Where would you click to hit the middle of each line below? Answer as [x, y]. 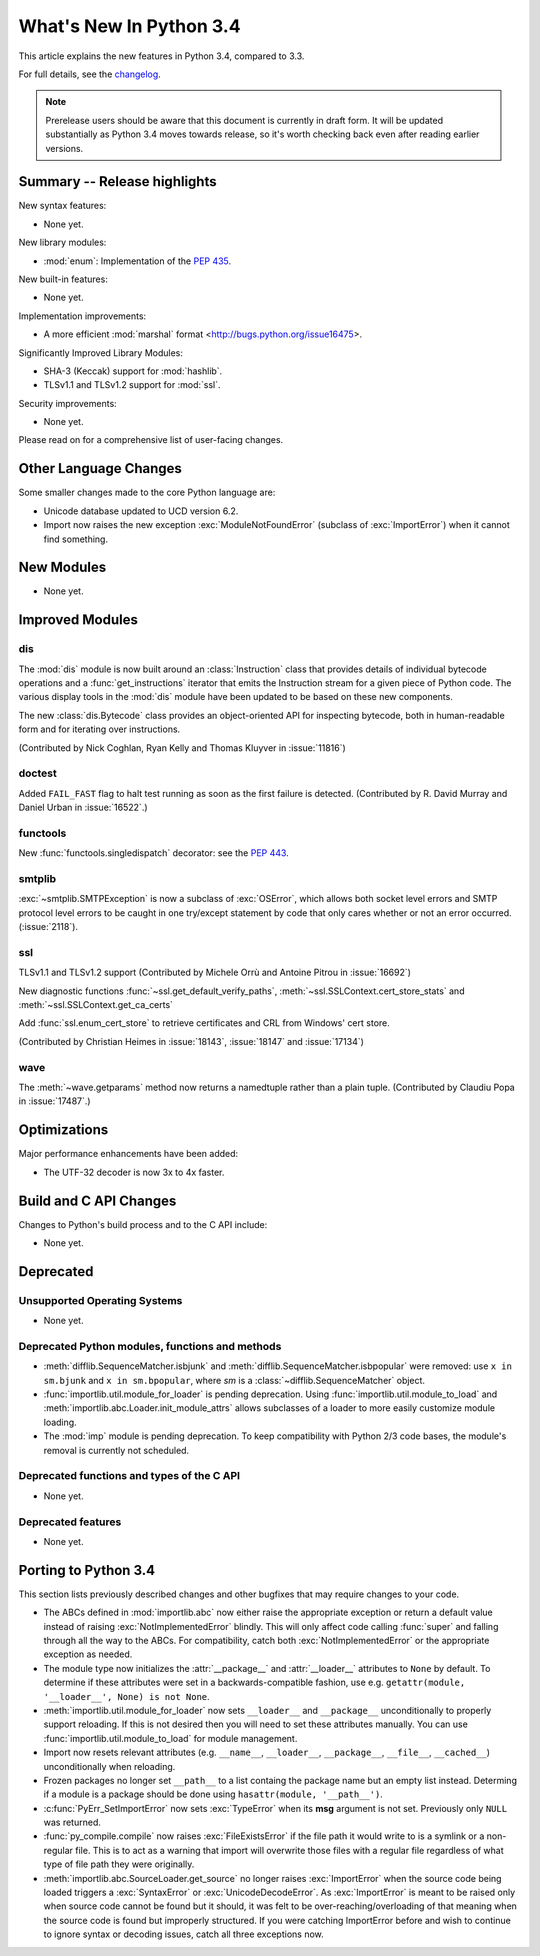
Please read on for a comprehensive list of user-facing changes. [151, 440]
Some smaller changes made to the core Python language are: [147, 492]
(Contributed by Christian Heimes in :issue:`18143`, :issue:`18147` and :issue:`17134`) [191, 1041]
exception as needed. [88, 1654]
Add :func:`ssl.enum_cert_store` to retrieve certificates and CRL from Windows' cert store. [204, 1023]
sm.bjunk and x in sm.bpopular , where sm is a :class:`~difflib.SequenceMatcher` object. [234, 1380]
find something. [76, 539]
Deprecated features [70, 1522]
